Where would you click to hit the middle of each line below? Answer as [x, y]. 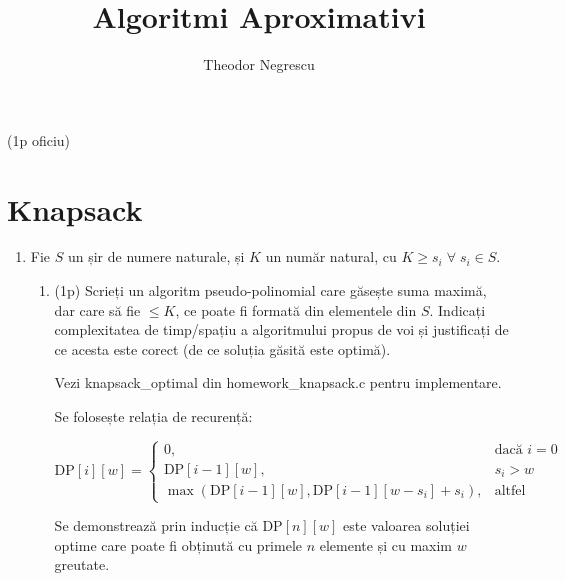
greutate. [82, 564]
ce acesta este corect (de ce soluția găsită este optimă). [222, 348]
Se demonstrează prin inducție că [156, 525]
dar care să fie [97, 309]
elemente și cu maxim [385, 544]
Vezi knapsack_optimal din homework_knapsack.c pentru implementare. [278, 382]
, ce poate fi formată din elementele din [296, 309]
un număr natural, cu [331, 256]
